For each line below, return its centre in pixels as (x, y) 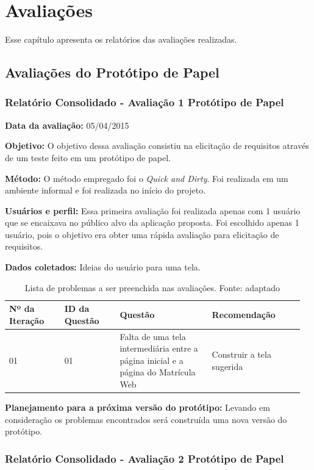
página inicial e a (152, 360)
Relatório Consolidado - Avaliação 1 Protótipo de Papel (145, 102)
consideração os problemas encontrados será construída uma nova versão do (146, 419)
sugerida (227, 366)
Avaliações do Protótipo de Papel (112, 72)
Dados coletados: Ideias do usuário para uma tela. (103, 267)
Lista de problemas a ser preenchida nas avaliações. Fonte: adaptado (152, 287)
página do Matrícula (158, 372)
